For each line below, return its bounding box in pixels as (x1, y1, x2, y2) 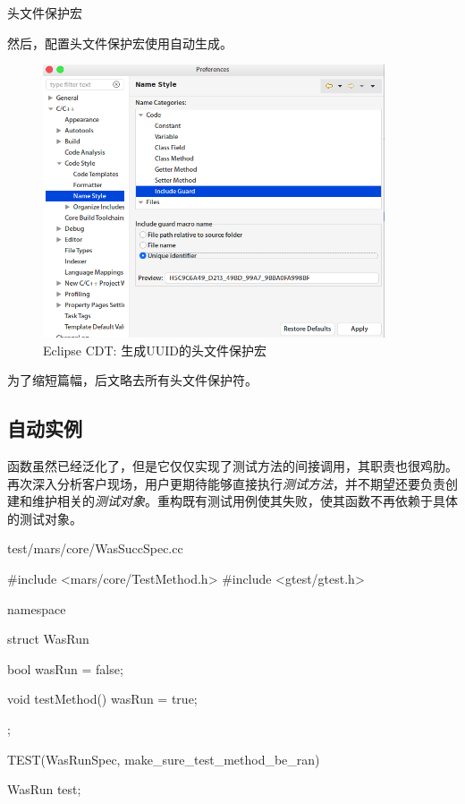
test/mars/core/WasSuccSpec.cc (7, 539, 183, 558)
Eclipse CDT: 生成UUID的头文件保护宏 (43, 340, 266, 359)
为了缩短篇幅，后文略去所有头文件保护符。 (7, 371, 258, 389)
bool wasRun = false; (7, 659, 123, 678)
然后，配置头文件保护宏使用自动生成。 (7, 33, 232, 52)
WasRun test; (7, 780, 81, 799)
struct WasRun (7, 629, 89, 648)
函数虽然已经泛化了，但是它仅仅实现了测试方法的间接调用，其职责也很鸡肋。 (7, 457, 458, 475)
